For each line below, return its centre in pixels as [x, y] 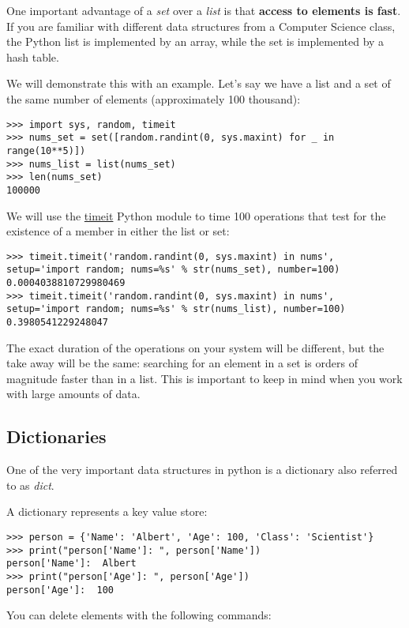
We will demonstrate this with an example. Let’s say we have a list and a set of [199, 83]
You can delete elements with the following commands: [139, 615]
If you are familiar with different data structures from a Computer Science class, [201, 26]
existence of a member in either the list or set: [118, 231]
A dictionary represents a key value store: [107, 511]
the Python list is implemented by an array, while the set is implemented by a [195, 41]
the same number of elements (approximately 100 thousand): [154, 98]
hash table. [33, 56]
